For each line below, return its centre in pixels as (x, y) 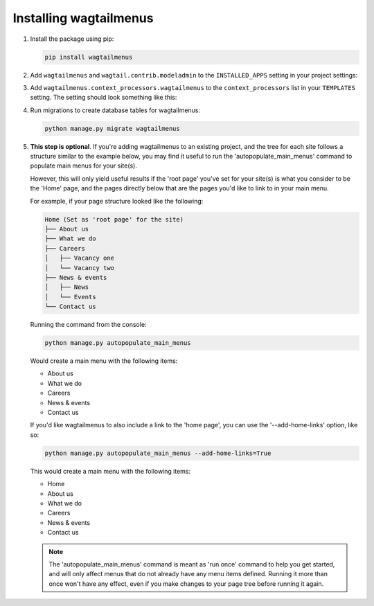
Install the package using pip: (72, 39)
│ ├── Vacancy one (79, 258)
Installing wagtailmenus (83, 18)
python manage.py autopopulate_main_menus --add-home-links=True (158, 453)
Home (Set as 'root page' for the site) (114, 219)
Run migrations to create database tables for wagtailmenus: (115, 110)
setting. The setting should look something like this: (104, 98)
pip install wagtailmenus (89, 57)
